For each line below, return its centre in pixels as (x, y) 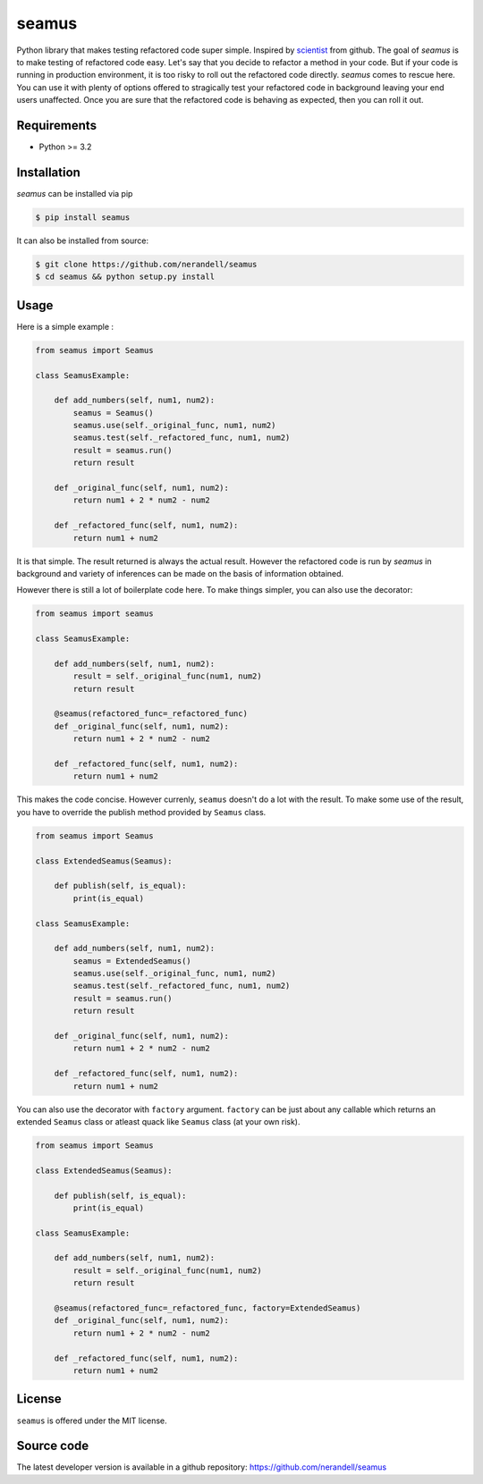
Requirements (57, 125)
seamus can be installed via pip (75, 193)
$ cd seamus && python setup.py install (125, 277)
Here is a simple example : (65, 326)
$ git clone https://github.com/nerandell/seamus (146, 264)
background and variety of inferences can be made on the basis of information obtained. (180, 573)
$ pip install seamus (83, 217)
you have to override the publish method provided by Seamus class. (141, 812)
